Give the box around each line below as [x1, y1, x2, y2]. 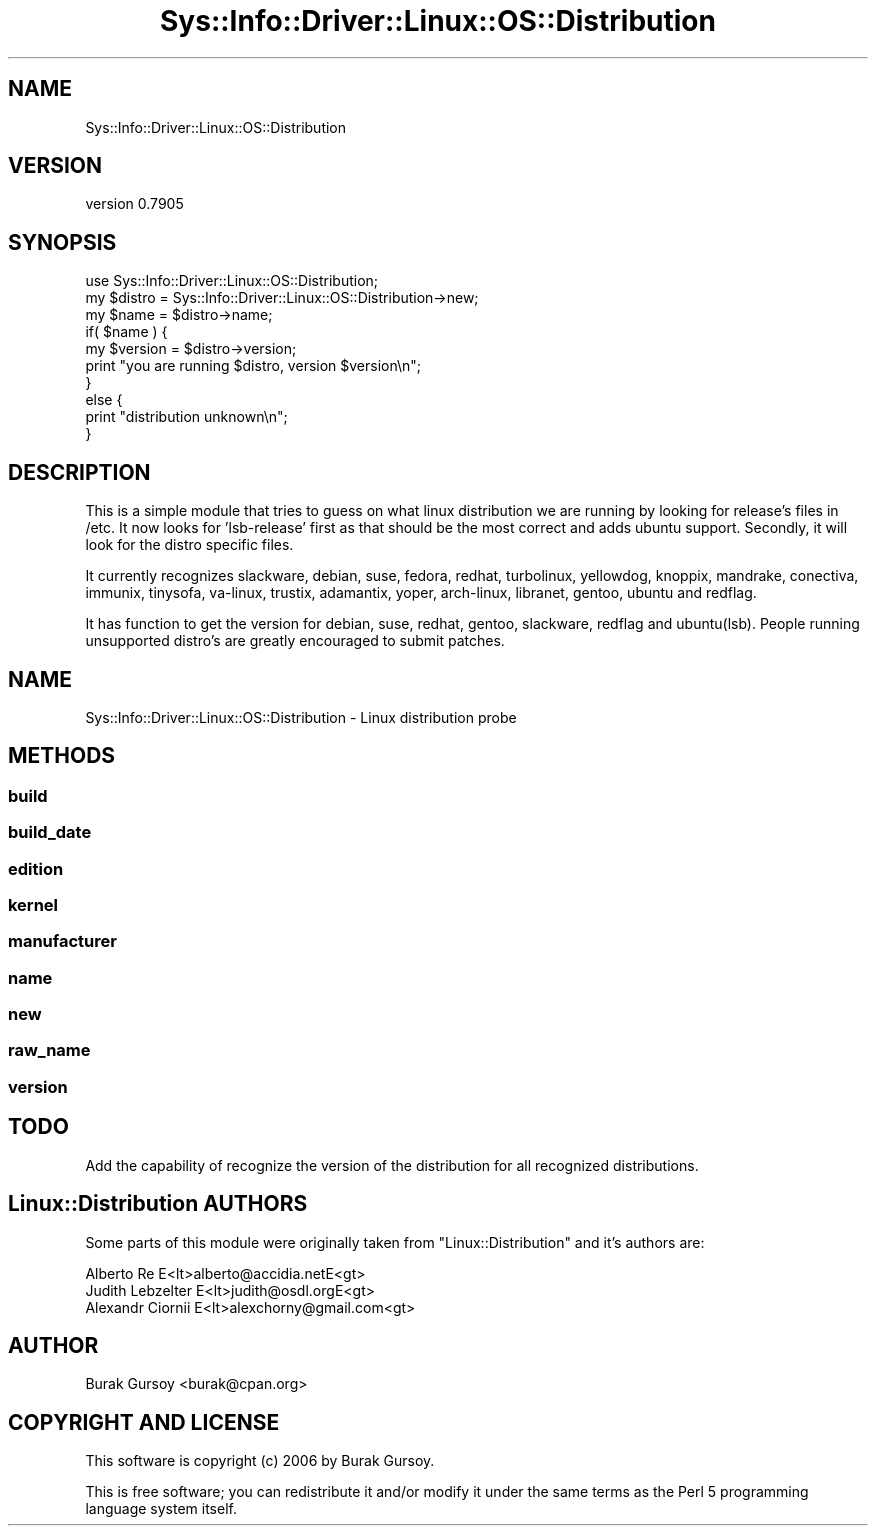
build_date [8, 822, 92, 843]
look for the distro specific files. [85, 536, 294, 554]
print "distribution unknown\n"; [85, 408, 288, 426]
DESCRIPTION [8, 459, 151, 485]
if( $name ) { [85, 323, 168, 341]
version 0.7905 [85, 195, 184, 213]
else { [85, 391, 123, 409]
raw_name [8, 1040, 91, 1061]
